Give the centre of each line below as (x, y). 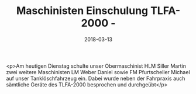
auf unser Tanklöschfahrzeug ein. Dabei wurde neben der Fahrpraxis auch (96, 78)
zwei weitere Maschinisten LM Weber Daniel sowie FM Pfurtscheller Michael (98, 72)
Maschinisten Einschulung (82, 11)
